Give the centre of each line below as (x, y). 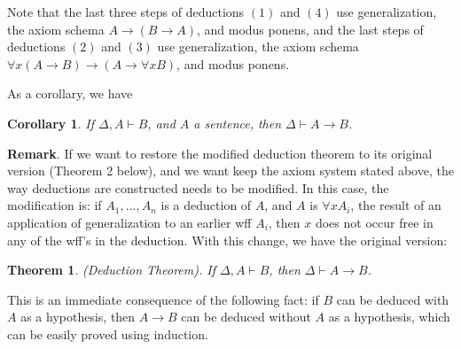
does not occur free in (374, 222)
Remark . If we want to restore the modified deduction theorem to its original (220, 153)
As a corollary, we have (70, 93)
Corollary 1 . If (51, 123)
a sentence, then (238, 123)
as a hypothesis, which (389, 317)
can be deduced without (246, 317)
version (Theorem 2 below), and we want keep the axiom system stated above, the (230, 171)
